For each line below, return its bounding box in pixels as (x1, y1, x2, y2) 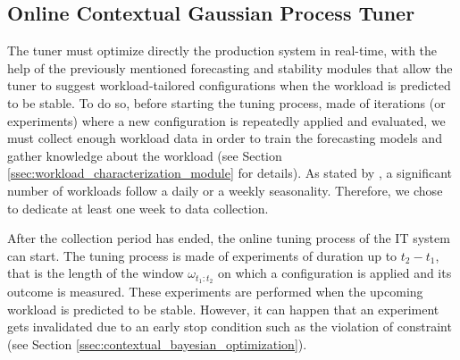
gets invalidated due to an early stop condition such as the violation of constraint (7, 317, 452, 336)
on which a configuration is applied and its (218, 264, 452, 282)
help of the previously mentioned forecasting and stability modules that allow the (7, 58, 453, 77)
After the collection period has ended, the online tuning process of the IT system (7, 229, 450, 247)
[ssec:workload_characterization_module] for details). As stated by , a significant (7, 163, 453, 182)
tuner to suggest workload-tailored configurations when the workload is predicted (7, 76, 451, 95)
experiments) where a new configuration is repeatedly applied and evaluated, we (7, 111, 446, 130)
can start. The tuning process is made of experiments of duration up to (7, 246, 397, 264)
